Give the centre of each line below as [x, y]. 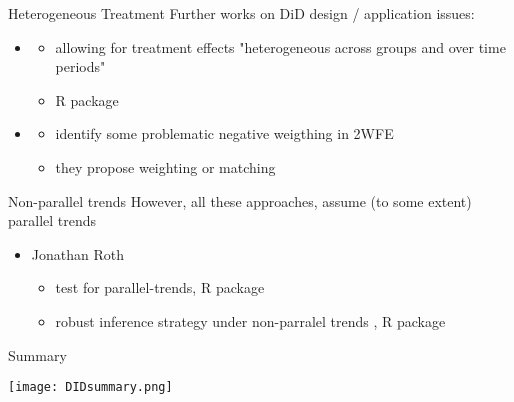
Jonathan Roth [77, 253]
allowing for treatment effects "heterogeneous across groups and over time [280, 46]
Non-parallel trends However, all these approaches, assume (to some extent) [240, 200]
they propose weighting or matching [165, 166]
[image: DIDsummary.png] [90, 387]
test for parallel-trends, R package [160, 287]
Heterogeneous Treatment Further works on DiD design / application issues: [241, 13]
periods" [80, 66]
